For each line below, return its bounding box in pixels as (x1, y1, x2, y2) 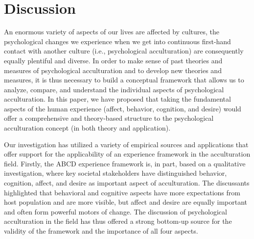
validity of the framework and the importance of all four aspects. (4, 226, 198, 236)
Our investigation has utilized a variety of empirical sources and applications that (4, 139, 249, 149)
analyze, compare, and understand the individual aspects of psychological (4, 84, 224, 94)
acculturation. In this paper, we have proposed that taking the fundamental (4, 94, 231, 104)
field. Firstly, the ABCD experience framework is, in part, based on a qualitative (4, 158, 246, 168)
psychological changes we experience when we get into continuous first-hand (4, 36, 231, 46)
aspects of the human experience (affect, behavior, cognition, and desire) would (4, 103, 241, 113)
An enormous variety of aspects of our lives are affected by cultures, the (4, 27, 219, 37)
